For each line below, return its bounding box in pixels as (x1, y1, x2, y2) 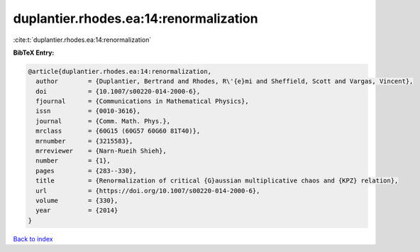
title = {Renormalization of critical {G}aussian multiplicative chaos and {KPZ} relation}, (35, 177, 399, 185)
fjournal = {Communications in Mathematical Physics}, (35, 97, 249, 106)
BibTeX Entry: (13, 48, 55, 57)
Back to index (13, 234, 53, 243)
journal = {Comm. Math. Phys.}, (35, 117, 170, 125)
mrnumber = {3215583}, (35, 137, 133, 145)
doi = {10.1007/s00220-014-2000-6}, (35, 87, 201, 95)
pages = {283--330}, (35, 167, 138, 175)
